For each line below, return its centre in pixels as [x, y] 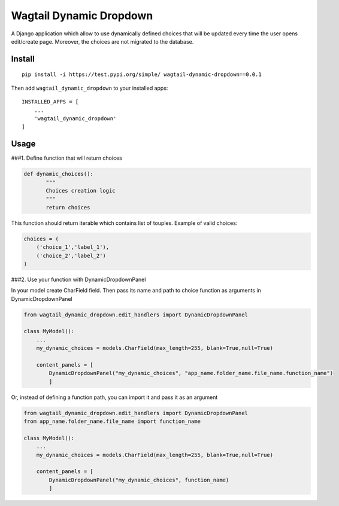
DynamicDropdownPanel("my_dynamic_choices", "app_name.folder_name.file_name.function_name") [191, 373]
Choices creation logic [81, 190]
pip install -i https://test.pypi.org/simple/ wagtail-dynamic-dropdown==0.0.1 [142, 74]
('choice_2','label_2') [71, 255]
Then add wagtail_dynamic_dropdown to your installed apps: [90, 88]
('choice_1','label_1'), [73, 247]
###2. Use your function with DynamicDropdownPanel [78, 279]
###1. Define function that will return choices [66, 158]
